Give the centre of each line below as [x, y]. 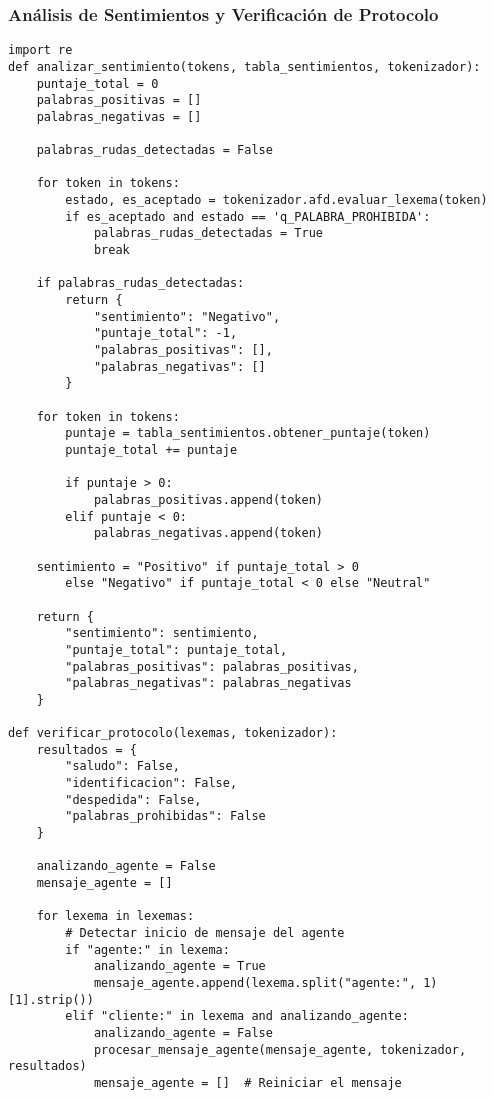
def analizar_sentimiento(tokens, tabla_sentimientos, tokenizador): [244, 66]
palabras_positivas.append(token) [208, 499]
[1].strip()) [51, 999]
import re [40, 50]
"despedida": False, [133, 799]
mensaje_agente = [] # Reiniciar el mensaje [247, 1082]
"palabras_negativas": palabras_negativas [208, 683]
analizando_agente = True [179, 966]
